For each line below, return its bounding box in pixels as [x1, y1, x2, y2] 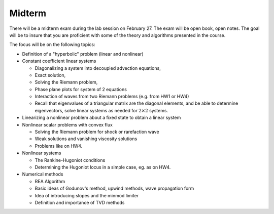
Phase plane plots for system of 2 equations [35, 86, 127, 92]
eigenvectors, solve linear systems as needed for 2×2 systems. [35, 107, 168, 113]
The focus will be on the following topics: [9, 41, 95, 48]
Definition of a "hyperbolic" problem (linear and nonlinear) [22, 51, 144, 57]
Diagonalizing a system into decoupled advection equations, [35, 65, 161, 71]
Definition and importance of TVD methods [35, 199, 125, 205]
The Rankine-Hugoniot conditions [35, 157, 106, 163]
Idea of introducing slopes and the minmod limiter [35, 192, 139, 198]
